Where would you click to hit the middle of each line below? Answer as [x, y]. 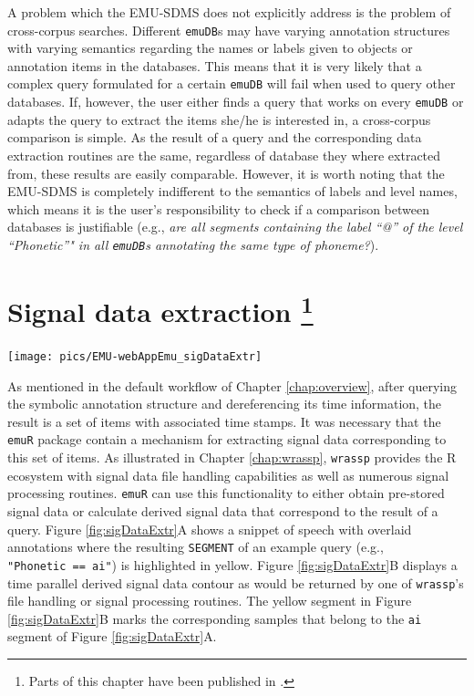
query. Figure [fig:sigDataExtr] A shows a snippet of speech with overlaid [210, 529]
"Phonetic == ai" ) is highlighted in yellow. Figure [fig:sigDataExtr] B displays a [232, 564]
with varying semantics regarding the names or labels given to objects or [210, 48]
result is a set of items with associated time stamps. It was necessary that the [224, 421]
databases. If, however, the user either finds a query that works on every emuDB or [236, 102]
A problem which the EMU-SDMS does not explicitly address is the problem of [229, 12]
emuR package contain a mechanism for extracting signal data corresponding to [227, 439]
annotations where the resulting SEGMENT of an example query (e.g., [196, 547]
